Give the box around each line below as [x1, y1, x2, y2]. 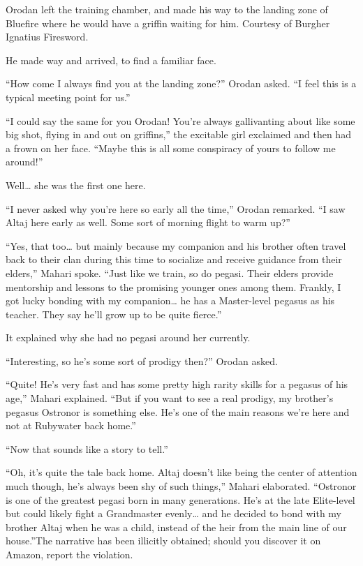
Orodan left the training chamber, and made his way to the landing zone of [6, 2, 328, 16]
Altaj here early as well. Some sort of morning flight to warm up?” [6, 215, 290, 230]
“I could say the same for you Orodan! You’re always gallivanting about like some [6, 113, 355, 128]
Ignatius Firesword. [6, 29, 89, 44]
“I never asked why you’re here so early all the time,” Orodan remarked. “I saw [6, 201, 346, 216]
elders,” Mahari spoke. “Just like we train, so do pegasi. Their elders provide [6, 265, 334, 280]
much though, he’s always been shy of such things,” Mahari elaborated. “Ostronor [6, 479, 357, 493]
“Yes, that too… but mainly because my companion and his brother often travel [6, 238, 346, 253]
